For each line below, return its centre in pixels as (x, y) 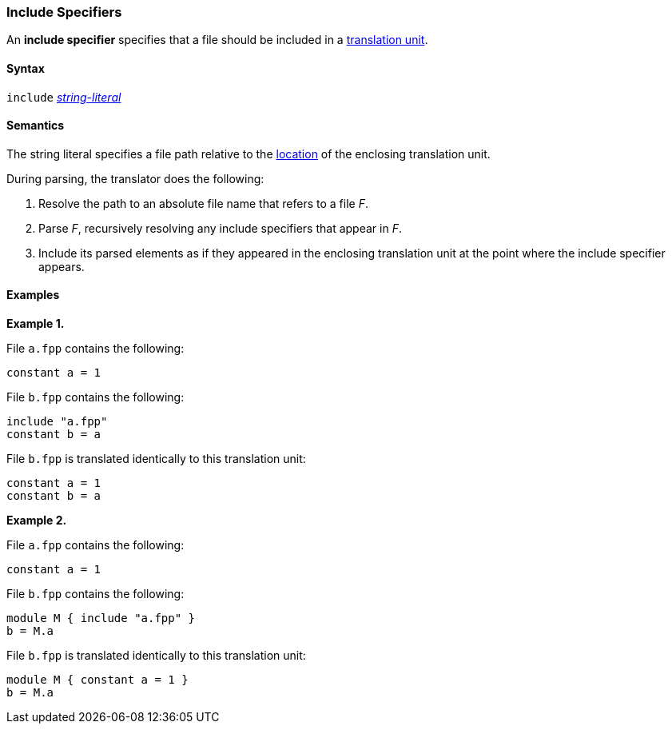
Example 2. (37, 521)
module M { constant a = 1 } (97, 680)
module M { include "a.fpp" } (101, 618)
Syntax (26, 68)
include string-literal (64, 97)
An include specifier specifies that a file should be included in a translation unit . (217, 40)
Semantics (36, 126)
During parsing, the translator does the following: (135, 178)
